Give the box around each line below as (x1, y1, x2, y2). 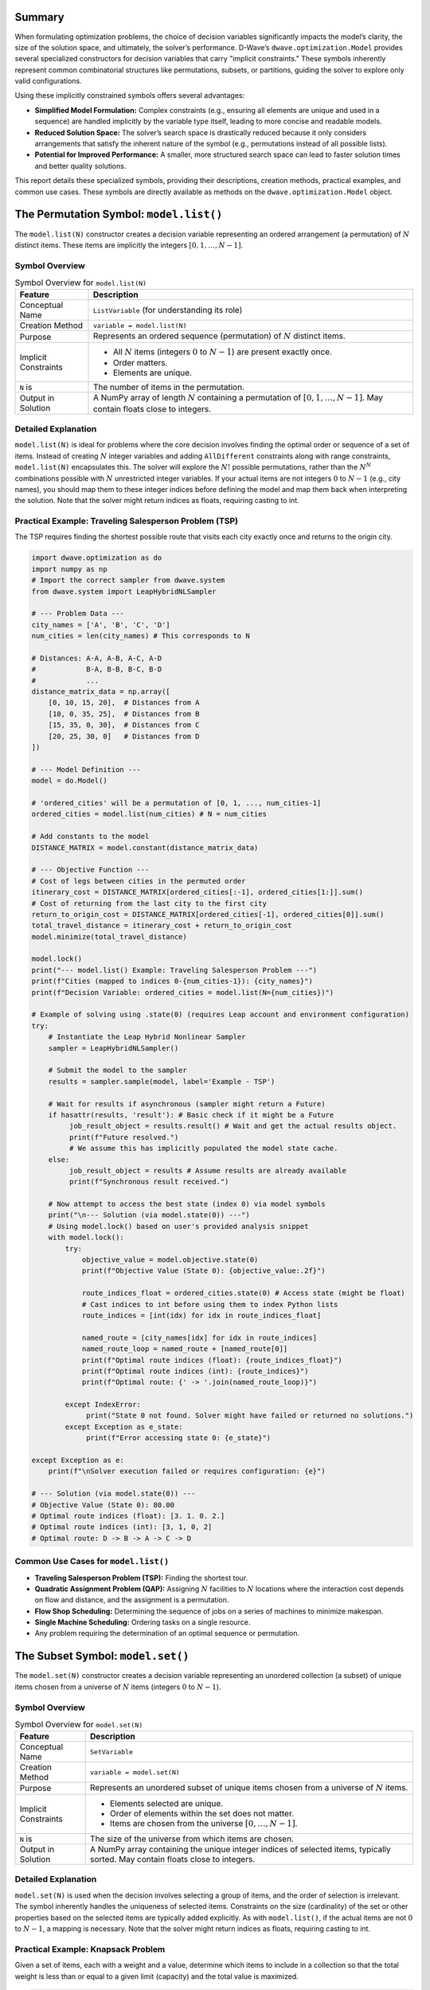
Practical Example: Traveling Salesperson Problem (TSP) (14, 516, 239, 527)
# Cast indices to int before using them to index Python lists (81, 1300, 338, 1309)
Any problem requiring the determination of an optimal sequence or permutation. (34, 1629, 300, 1638)
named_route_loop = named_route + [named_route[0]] (81, 1344, 288, 1353)
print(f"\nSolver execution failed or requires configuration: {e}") (48, 1467, 326, 1476)
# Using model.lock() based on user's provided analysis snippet (48, 1222, 309, 1231)
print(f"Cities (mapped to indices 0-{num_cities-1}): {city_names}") (31, 977, 314, 986)
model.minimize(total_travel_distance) (31, 932, 187, 941)
